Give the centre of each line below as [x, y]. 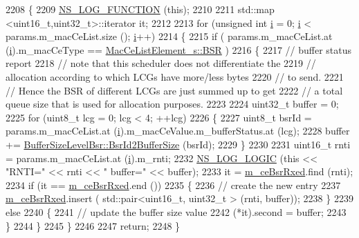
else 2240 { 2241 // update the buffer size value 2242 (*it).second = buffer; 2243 [176, 211]
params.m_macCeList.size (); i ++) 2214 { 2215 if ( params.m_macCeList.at [169, 36]
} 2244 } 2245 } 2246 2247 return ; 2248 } [93, 225]
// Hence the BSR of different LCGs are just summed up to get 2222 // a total [174, 90]
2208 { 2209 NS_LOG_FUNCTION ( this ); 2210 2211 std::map [140, 9]
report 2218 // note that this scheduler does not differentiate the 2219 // [161, 63]
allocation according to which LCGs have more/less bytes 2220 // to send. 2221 [175, 76]
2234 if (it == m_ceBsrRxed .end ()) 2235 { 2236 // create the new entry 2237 [173, 185]
